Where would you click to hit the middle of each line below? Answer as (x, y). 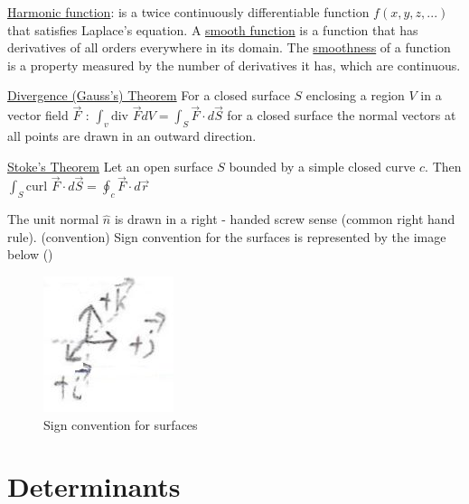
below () (30, 254)
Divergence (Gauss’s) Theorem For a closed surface (149, 95)
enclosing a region (355, 95)
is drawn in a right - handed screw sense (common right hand (285, 219)
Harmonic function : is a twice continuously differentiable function (188, 12)
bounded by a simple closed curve (322, 166)
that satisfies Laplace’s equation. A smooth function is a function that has (213, 29)
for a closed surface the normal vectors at (342, 115)
